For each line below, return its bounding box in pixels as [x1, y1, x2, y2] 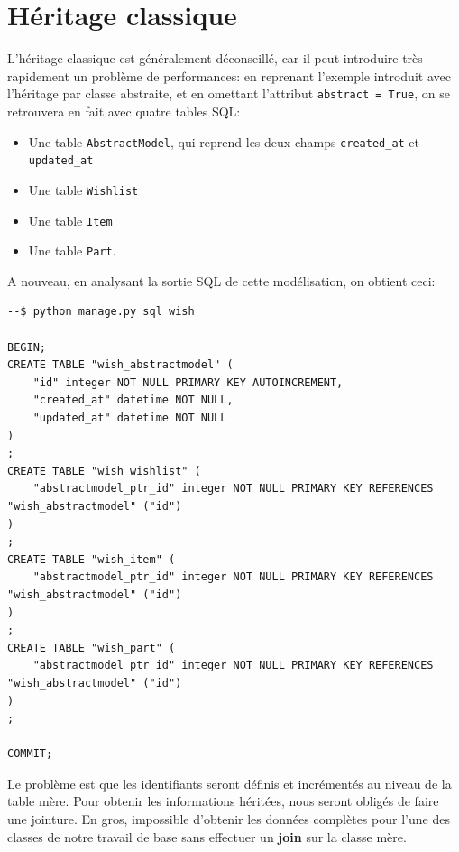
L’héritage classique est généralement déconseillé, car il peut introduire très [7, 49, 423, 68]
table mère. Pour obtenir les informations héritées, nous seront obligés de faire [7, 792, 439, 810]
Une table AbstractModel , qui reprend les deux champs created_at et [28, 132, 420, 151]
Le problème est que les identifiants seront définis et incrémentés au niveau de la [7, 773, 452, 792]
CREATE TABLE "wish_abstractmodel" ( [7, 358, 234, 372]
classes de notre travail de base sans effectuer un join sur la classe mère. [7, 827, 407, 846]
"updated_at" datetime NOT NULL [32, 412, 227, 424]
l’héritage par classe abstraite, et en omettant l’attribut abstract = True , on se [7, 84, 450, 103]
